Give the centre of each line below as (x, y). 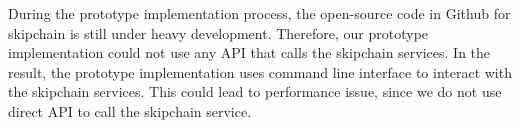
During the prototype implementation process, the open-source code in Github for (259, 13)
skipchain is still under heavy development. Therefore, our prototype (218, 32)
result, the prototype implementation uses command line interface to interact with (260, 71)
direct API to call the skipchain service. (130, 110)
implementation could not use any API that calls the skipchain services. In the (249, 52)
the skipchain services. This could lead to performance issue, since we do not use (255, 91)
